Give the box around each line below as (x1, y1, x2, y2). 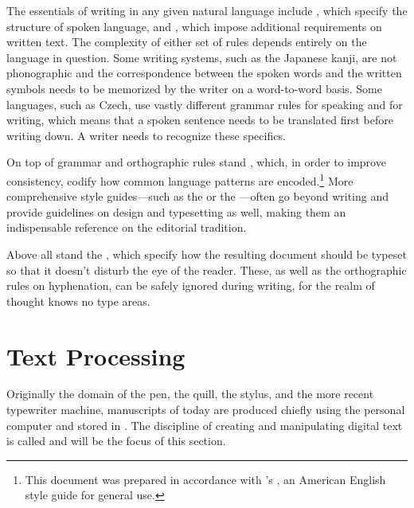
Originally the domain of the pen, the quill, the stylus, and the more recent (6, 385, 374, 402)
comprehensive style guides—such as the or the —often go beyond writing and (6, 188, 389, 205)
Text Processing (6, 339, 186, 372)
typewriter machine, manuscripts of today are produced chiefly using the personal (6, 401, 405, 418)
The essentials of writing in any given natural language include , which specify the (6, 2, 408, 18)
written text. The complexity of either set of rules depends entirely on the (6, 33, 367, 50)
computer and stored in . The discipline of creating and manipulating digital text (6, 416, 403, 433)
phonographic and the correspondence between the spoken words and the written (6, 64, 402, 81)
